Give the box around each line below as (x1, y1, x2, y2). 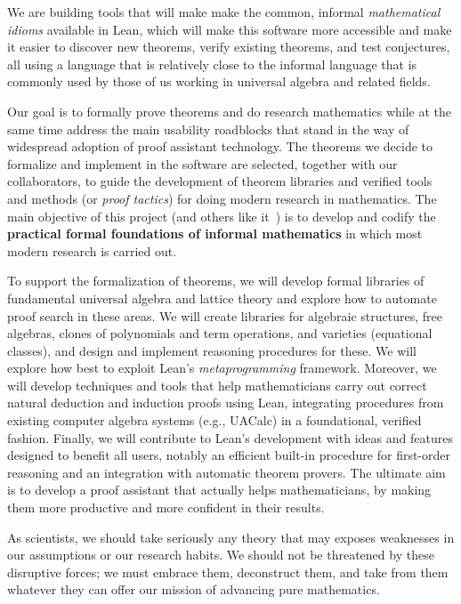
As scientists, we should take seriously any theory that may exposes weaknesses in (7, 527, 455, 546)
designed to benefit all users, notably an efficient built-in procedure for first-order (7, 446, 451, 464)
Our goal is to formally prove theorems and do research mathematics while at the (7, 101, 452, 120)
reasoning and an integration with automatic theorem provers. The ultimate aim (7, 463, 446, 481)
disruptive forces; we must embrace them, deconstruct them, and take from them (7, 562, 449, 581)
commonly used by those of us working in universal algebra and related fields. (7, 72, 431, 91)
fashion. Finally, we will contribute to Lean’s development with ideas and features (7, 428, 453, 447)
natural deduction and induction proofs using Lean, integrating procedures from (7, 393, 444, 412)
